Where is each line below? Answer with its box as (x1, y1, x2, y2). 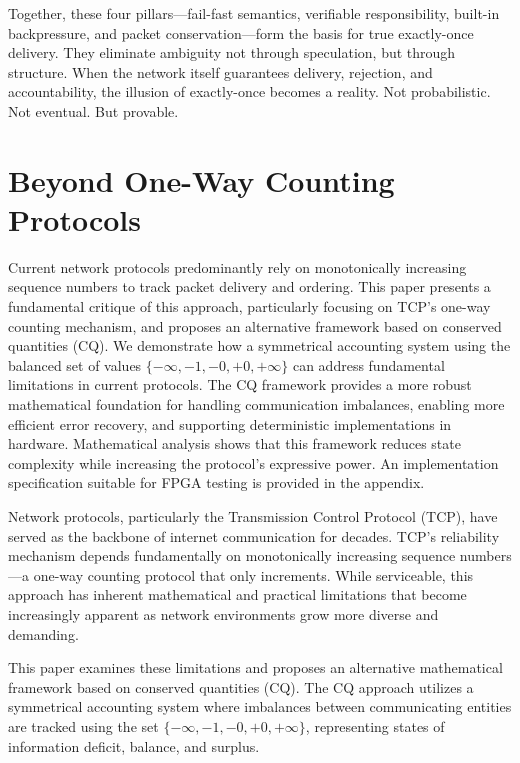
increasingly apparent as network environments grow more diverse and (8, 603, 439, 624)
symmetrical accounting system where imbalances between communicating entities (8, 696, 512, 717)
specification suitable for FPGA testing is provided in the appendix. (8, 472, 425, 493)
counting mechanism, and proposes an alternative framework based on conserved (8, 315, 502, 336)
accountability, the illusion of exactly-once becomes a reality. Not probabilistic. (8, 81, 491, 102)
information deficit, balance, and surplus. (8, 735, 260, 756)
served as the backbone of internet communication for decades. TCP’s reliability (8, 525, 500, 546)
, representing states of (305, 715, 445, 736)
